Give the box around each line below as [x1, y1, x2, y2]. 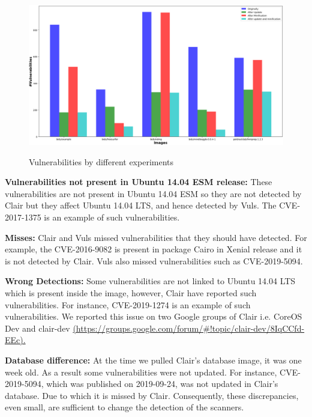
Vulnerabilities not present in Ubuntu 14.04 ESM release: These [5, 175, 272, 188]
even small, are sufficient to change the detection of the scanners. [5, 401, 244, 413]
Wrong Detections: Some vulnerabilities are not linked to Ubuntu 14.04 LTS [5, 275, 296, 287]
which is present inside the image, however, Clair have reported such [5, 287, 257, 299]
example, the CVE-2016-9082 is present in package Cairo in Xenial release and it [5, 243, 302, 255]
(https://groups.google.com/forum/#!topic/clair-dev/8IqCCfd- [73, 321, 305, 334]
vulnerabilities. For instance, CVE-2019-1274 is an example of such [5, 298, 251, 311]
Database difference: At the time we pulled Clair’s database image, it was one [5, 354, 302, 367]
